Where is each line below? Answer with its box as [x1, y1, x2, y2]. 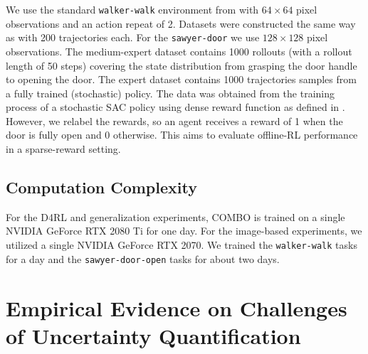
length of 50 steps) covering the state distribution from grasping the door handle [6, 58, 357, 73]
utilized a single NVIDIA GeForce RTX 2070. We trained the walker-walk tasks [6, 237, 357, 252]
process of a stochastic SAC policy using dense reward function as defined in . [6, 100, 345, 114]
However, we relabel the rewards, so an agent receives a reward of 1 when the [6, 113, 343, 128]
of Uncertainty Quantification [6, 321, 301, 350]
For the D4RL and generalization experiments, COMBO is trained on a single [6, 209, 345, 224]
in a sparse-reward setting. [6, 141, 121, 156]
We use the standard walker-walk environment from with [6, 2, 259, 16]
